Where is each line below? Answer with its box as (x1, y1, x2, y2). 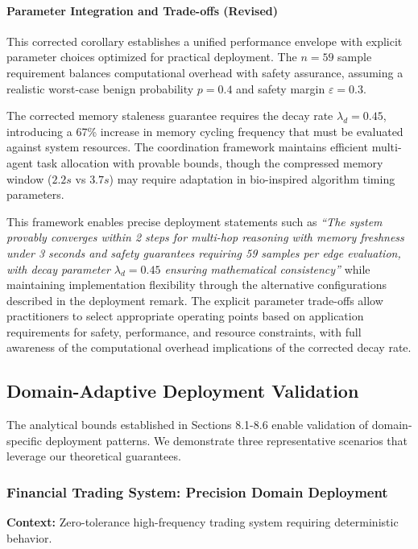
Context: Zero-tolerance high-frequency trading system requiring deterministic (6, 514, 399, 530)
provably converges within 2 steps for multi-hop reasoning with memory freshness (6, 229, 404, 246)
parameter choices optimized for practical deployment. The (6, 48, 297, 65)
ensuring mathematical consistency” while (164, 260, 370, 277)
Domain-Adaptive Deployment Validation (6, 378, 359, 403)
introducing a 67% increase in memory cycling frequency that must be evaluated (6, 122, 404, 139)
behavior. (6, 529, 52, 546)
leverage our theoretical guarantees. (6, 448, 181, 464)
